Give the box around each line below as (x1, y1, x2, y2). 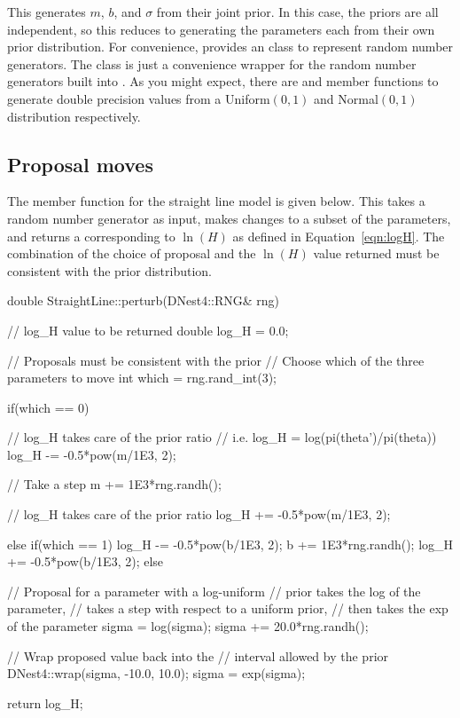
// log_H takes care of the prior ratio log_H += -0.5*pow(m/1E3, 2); (7, 505, 391, 524)
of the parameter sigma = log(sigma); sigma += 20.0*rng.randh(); (7, 617, 369, 635)
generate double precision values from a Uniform (7, 89, 270, 107)
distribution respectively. (7, 107, 141, 125)
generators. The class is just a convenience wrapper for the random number (7, 54, 417, 73)
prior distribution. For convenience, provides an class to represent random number (7, 37, 454, 56)
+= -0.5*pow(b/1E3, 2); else (7, 552, 164, 571)
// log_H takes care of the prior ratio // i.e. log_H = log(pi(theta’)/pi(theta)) (7, 428, 437, 446)
